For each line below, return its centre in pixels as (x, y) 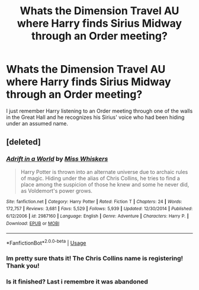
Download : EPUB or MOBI (33, 223)
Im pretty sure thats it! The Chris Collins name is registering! (95, 258)
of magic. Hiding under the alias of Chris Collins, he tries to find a (100, 178)
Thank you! (23, 266)
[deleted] (24, 142)
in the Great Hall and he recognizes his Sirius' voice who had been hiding (95, 117)
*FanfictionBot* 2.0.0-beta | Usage (46, 242)
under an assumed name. (37, 123)
